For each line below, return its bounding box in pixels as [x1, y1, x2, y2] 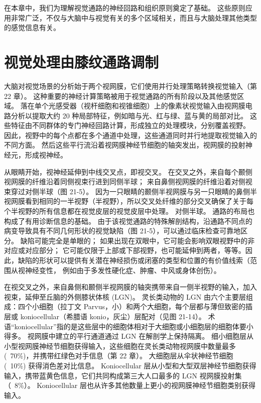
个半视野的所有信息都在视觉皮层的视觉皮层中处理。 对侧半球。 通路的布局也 [4, 206, 255, 216]
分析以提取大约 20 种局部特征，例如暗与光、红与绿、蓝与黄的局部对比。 [11, 110, 248, 120]
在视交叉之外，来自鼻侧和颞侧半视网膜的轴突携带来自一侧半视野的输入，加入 [4, 282, 257, 292]
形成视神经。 [25, 150, 67, 160]
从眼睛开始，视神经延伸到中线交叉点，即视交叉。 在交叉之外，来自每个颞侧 [4, 166, 252, 177]
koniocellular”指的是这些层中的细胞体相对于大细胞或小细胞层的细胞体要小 [14, 321, 253, 331]
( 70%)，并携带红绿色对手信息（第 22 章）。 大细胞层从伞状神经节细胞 [4, 350, 233, 361]
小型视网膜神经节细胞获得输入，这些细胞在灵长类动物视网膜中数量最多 [4, 340, 236, 351]
